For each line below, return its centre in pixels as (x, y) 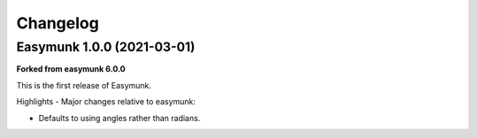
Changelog (58, 23)
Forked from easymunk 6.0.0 (71, 69)
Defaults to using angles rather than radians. (119, 118)
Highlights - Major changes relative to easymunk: (106, 102)
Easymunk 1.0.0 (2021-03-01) (106, 47)
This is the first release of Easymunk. (84, 85)
